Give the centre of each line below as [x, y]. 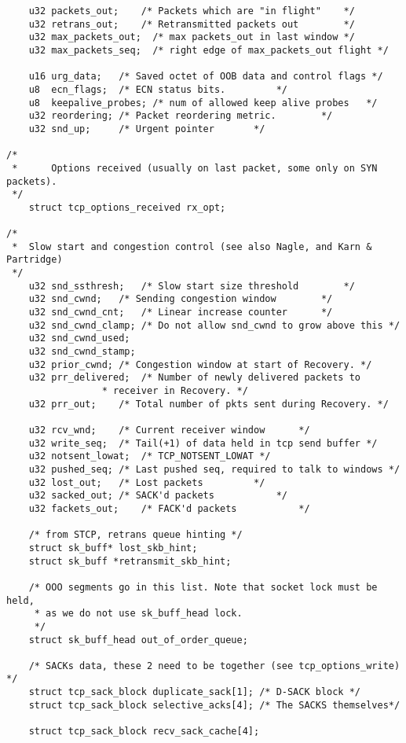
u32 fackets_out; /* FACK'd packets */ [169, 508]
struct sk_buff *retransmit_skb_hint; [130, 561]
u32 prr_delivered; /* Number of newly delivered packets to [195, 378]
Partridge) [35, 260]
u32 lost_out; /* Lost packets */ [147, 482]
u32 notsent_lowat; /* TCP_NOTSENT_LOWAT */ [150, 456]
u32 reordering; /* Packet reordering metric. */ [181, 116]
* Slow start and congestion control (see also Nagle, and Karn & [192, 246]
